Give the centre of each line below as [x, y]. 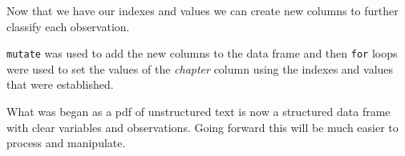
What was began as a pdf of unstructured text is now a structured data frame [198, 112]
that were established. [60, 84]
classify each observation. [68, 26]
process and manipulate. [66, 143]
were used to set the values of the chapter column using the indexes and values [200, 68]
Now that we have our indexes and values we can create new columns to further [202, 10]
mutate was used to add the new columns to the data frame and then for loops [202, 53]
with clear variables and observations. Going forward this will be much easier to [202, 127]
